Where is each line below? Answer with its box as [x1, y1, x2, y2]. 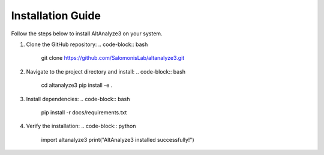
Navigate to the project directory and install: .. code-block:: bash [26, 68, 186, 75]
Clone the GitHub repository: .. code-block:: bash [26, 41, 148, 48]
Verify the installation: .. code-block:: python [26, 123, 136, 130]
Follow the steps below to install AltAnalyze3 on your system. [11, 30, 163, 37]
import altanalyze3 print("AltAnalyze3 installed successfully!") [41, 136, 194, 143]
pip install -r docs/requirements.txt [41, 108, 127, 116]
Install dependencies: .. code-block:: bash [26, 95, 130, 102]
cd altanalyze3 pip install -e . [41, 81, 113, 89]
